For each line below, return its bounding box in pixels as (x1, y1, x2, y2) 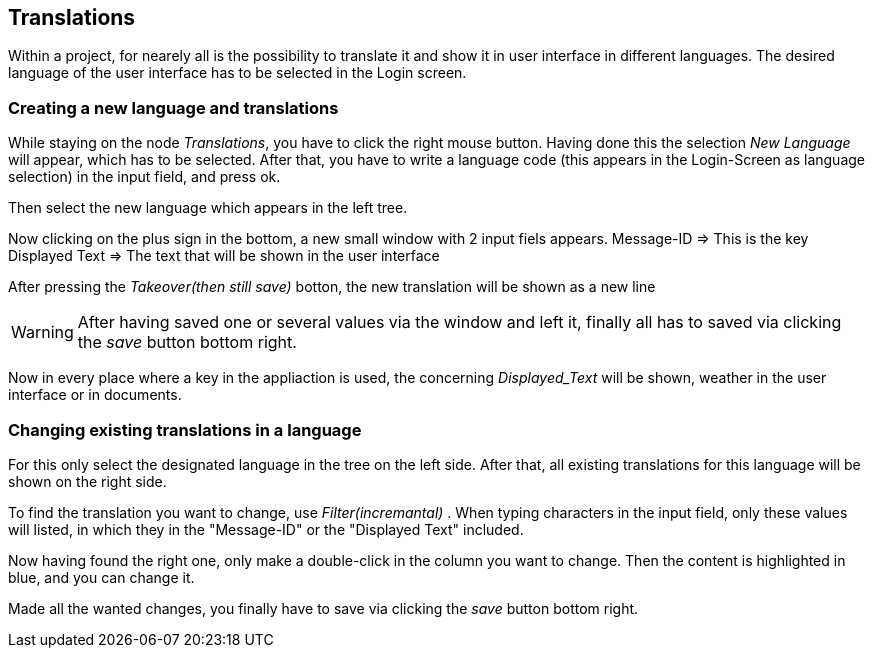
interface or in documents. (8, 386, 182, 404)
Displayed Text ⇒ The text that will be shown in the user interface (8, 247, 440, 265)
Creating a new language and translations (8, 97, 339, 118)
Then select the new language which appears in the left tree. (8, 199, 408, 217)
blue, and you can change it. (8, 568, 195, 586)
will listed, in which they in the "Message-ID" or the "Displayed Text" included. (8, 520, 524, 538)
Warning (11, 322, 74, 343)
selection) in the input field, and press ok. (8, 168, 281, 186)
